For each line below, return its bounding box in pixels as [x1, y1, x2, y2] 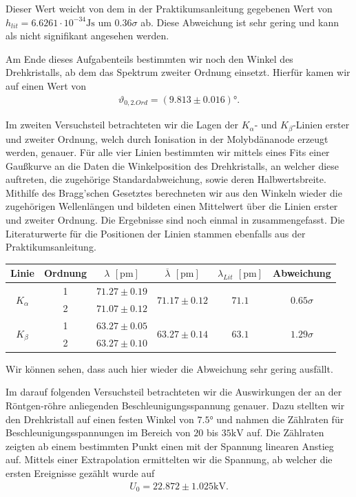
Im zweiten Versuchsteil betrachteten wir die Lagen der [6, 117, 239, 132]
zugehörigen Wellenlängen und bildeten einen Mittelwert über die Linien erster [6, 199, 338, 213]
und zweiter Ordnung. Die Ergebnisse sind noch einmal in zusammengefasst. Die [6, 213, 345, 227]
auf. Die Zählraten [247, 425, 324, 440]
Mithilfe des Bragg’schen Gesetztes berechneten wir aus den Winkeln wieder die [6, 185, 342, 199]
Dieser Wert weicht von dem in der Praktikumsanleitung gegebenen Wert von [6, 1, 333, 15]
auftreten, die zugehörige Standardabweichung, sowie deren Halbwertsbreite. [6, 172, 326, 186]
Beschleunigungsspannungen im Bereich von [6, 425, 191, 440]
